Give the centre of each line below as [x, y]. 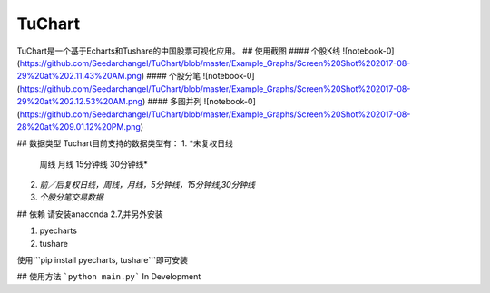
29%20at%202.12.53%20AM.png [80, 102]
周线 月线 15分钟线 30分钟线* [94, 164]
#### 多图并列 [175, 102]
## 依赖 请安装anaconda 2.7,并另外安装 [90, 214]
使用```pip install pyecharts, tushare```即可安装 [102, 260]
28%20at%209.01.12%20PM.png [78, 126]
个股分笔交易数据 [71, 197]
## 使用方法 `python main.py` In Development [109, 277]
